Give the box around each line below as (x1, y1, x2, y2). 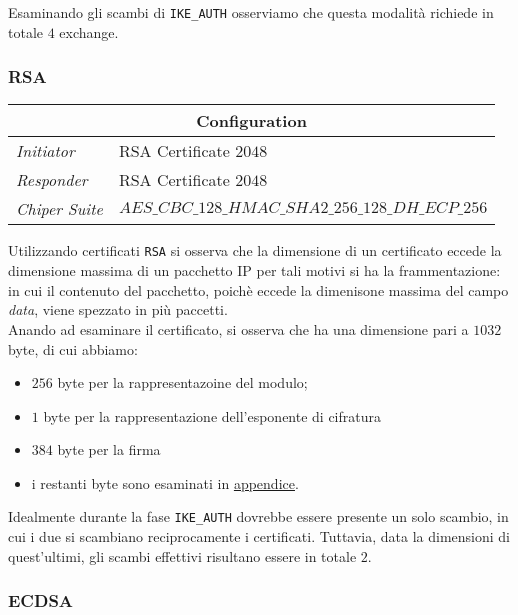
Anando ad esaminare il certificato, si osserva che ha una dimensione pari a (8, 318, 469, 339)
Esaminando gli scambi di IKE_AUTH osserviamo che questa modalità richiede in (8, 2, 494, 22)
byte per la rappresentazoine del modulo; (57, 372, 308, 393)
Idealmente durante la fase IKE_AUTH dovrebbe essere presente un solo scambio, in (8, 506, 509, 527)
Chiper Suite (16, 197, 103, 221)
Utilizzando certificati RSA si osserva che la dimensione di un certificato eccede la (8, 240, 502, 261)
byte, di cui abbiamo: (8, 338, 138, 359)
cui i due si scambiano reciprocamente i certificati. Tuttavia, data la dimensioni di (8, 526, 511, 547)
